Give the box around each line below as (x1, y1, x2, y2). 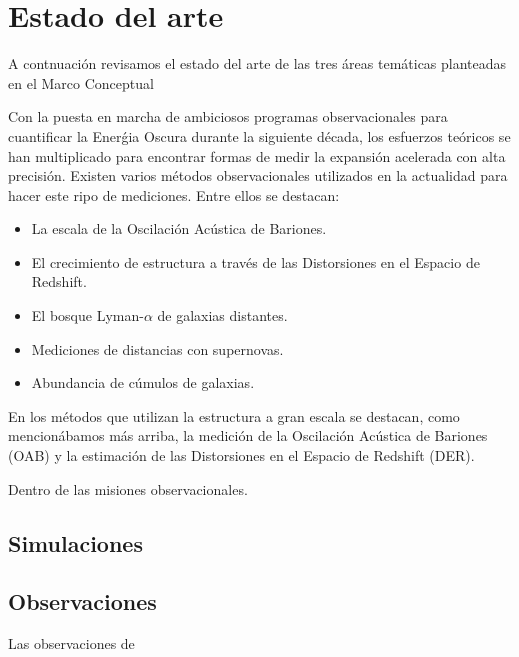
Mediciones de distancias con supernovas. (31, 338, 284, 359)
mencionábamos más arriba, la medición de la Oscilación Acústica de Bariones (8, 425, 488, 446)
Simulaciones (8, 527, 143, 558)
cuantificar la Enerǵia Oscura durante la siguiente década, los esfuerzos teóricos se (8, 125, 511, 146)
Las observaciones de (8, 633, 135, 654)
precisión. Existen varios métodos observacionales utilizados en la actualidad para (8, 165, 508, 186)
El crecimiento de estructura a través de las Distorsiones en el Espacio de (31, 251, 480, 272)
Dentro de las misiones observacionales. (8, 478, 248, 499)
